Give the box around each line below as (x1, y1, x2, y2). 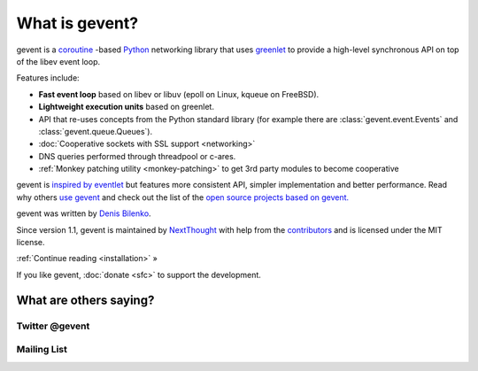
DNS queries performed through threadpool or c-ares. (38, 151, 236, 161)
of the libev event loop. (16, 56, 101, 66)
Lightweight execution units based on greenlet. (38, 102, 214, 112)
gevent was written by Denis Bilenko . (16, 208, 151, 219)
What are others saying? (16, 292, 155, 307)
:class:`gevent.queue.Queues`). (38, 126, 153, 136)
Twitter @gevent (16, 320, 90, 332)
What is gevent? (16, 13, 139, 33)
